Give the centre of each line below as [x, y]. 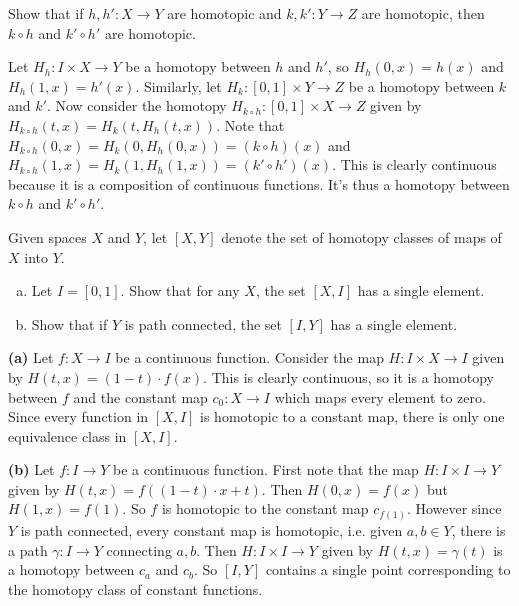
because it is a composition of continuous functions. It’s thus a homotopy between [259, 183]
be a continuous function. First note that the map [266, 469]
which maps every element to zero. [380, 396]
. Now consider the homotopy [136, 105]
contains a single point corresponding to [388, 569]
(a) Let [31, 357]
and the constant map [140, 396]
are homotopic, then [423, 13]
